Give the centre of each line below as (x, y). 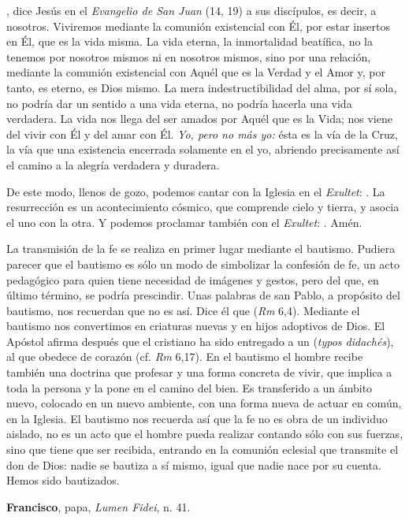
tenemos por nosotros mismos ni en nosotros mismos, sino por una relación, (189, 56)
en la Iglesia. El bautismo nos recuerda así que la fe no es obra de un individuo (197, 418)
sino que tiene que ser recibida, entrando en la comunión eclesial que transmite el (203, 449)
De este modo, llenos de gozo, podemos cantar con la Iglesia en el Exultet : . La (196, 191)
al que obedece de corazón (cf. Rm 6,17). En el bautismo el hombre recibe (185, 357)
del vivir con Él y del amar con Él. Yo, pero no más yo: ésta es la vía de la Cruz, (202, 134)
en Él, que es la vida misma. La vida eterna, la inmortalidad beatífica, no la (190, 41)
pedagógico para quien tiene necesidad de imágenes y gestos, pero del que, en (193, 279)
